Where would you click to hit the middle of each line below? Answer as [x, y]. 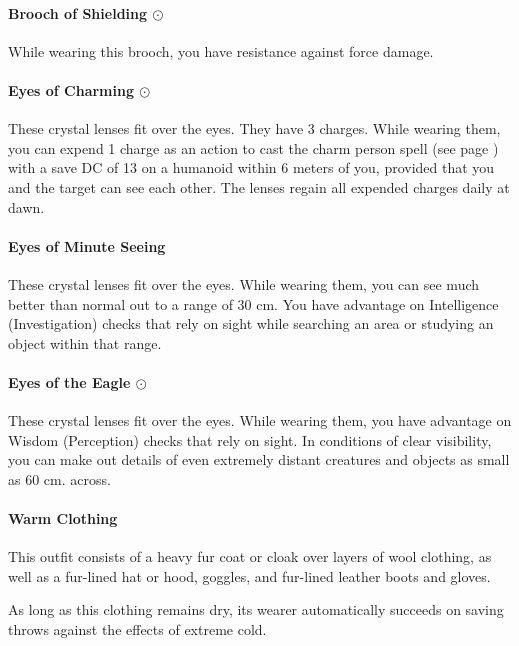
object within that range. [85, 342]
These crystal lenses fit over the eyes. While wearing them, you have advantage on [260, 420]
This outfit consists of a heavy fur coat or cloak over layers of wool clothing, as [250, 556]
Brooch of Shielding [78, 12]
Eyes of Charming [71, 89]
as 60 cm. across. [59, 478]
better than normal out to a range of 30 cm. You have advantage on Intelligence [253, 303]
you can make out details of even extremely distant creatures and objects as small [259, 459]
